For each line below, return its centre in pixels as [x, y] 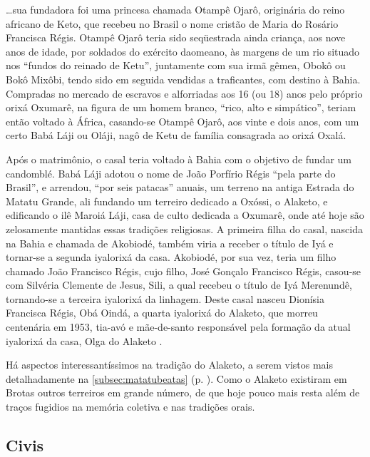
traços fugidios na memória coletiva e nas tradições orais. [130, 407]
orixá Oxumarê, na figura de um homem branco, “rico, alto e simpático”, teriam [181, 107]
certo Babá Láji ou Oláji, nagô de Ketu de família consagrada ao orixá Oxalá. [176, 135]
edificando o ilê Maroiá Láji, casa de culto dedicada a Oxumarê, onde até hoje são [185, 215]
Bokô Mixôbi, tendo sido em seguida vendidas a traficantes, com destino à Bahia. [183, 79]
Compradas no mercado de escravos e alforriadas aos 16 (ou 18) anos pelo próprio [184, 93]
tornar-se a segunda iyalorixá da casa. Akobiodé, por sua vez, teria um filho [171, 257]
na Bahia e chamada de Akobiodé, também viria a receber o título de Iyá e [170, 243]
